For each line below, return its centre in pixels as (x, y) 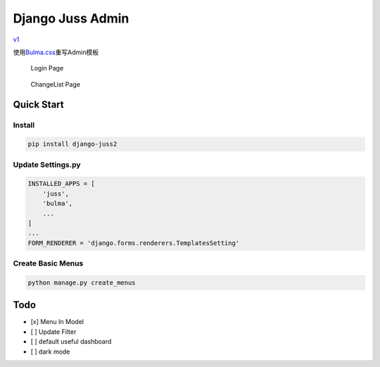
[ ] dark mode (50, 352)
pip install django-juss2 (72, 144)
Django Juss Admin (71, 18)
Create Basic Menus (48, 263)
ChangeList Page (56, 84)
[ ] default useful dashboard (71, 342)
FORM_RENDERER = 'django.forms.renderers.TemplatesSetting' (134, 243)
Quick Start (38, 105)
